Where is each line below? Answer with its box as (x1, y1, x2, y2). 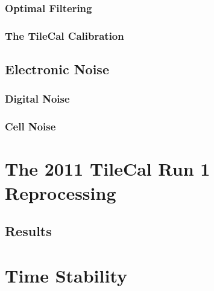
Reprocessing (5, 180, 116, 205)
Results (5, 222, 52, 240)
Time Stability (5, 263, 128, 287)
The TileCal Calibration (5, 28, 124, 43)
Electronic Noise (5, 60, 109, 78)
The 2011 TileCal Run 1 (5, 156, 210, 181)
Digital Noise (5, 91, 70, 106)
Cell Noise (5, 119, 56, 134)
